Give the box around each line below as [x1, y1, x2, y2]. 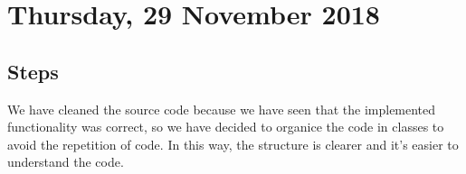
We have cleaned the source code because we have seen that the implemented [7, 99, 436, 118]
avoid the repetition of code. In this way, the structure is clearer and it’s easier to [7, 134, 459, 153]
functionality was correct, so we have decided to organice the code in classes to [7, 117, 444, 136]
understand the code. [7, 152, 124, 171]
